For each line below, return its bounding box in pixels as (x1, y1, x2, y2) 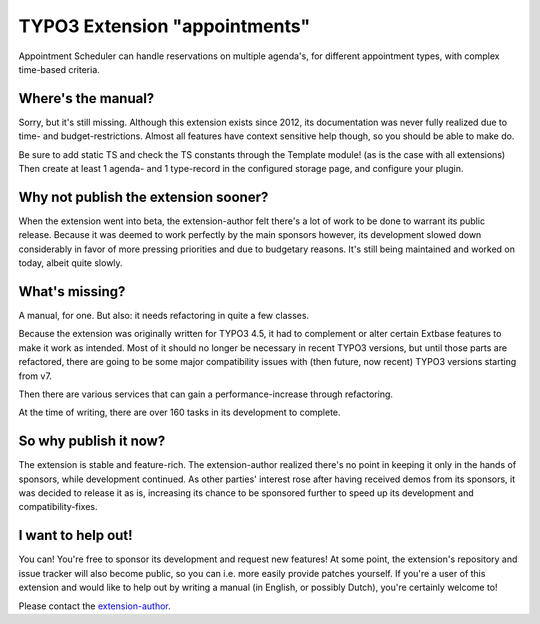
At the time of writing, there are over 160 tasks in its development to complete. (18, 406, 341, 419)
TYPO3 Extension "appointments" (18, 15, 311, 37)
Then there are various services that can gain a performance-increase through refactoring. (18, 388, 394, 400)
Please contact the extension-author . (18, 600, 172, 612)
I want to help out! (18, 527, 134, 544)
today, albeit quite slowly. (18, 257, 124, 269)
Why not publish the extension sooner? (18, 188, 269, 205)
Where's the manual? (18, 90, 155, 107)
